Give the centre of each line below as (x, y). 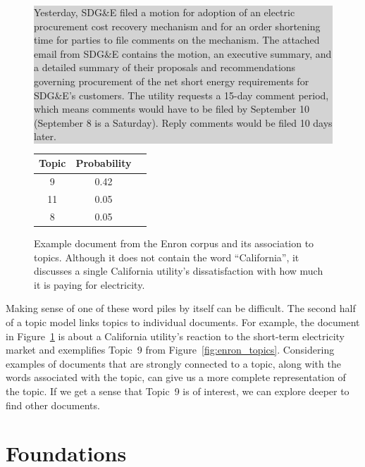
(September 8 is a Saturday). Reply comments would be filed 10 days (183, 122)
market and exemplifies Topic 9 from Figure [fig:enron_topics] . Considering (170, 350)
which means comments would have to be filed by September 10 (172, 109)
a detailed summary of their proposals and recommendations (165, 67)
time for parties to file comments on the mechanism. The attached (177, 40)
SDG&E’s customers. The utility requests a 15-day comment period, (181, 95)
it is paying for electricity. (89, 284)
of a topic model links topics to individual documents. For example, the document (183, 322)
